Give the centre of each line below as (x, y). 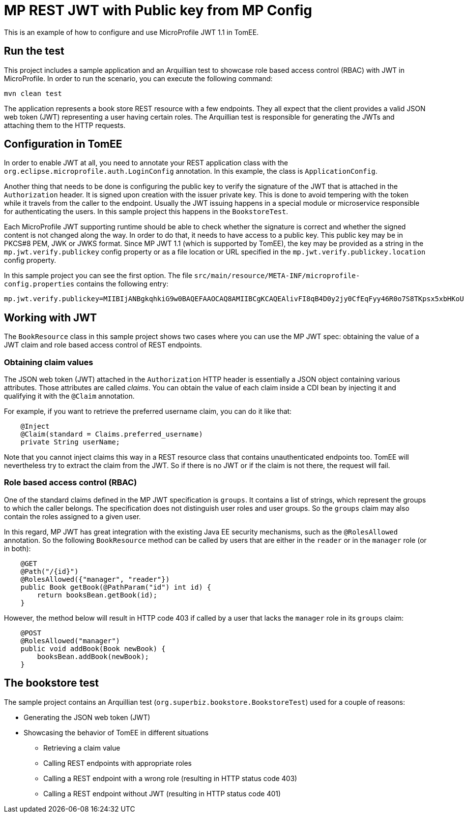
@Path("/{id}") (49, 571)
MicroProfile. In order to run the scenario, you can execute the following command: (138, 78)
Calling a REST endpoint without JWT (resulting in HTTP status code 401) (162, 793)
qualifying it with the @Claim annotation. (69, 396)
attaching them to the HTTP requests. (65, 125)
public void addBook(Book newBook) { (93, 648)
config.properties (39, 284)
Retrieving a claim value (82, 748)
